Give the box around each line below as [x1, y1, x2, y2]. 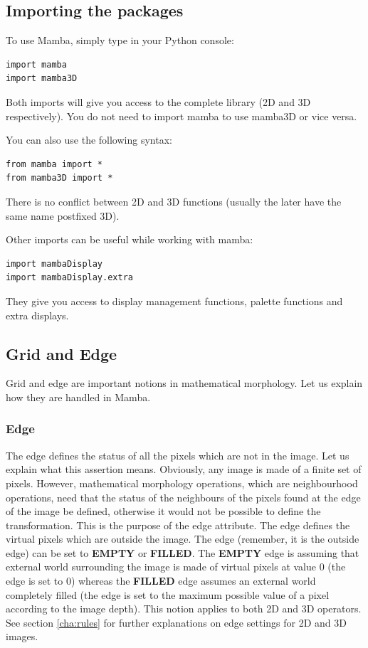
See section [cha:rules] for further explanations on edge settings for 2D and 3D [6, 615, 347, 630]
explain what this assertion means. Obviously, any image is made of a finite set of [6, 462, 362, 477]
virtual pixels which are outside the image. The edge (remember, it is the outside [6, 531, 359, 546]
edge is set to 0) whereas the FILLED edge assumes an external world [6, 573, 316, 588]
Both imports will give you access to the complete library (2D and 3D [6, 94, 311, 109]
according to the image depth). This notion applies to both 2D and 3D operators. [6, 601, 362, 616]
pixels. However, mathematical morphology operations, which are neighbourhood [6, 475, 358, 490]
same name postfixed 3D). [6, 208, 120, 223]
